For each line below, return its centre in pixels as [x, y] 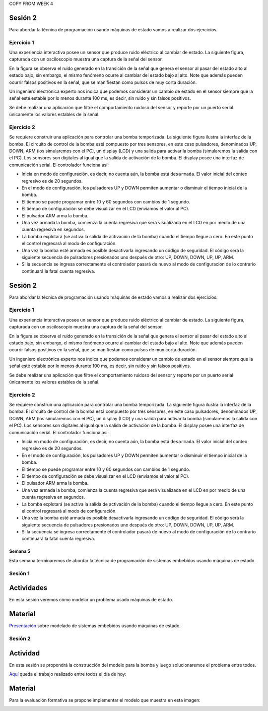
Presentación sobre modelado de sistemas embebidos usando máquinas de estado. [95, 626]
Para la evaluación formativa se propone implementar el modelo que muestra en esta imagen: [105, 700]
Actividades [28, 588]
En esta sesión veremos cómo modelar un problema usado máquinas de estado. [91, 600]
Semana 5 [20, 551]
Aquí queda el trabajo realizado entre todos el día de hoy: [68, 674]
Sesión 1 [19, 573]
